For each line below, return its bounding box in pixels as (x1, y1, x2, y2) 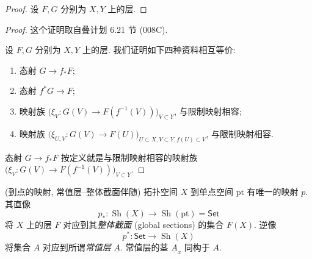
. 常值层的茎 (120, 240, 169, 253)
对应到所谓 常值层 (42, 240, 111, 253)
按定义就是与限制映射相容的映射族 (60, 151, 198, 163)
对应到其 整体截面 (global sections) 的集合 (63, 218, 224, 231)
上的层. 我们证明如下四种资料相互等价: (82, 43, 236, 56)
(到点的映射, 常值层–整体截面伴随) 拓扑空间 (5, 185, 178, 198)
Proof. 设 (5, 2, 39, 15)
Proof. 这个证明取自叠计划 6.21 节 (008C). (5, 23, 168, 35)
